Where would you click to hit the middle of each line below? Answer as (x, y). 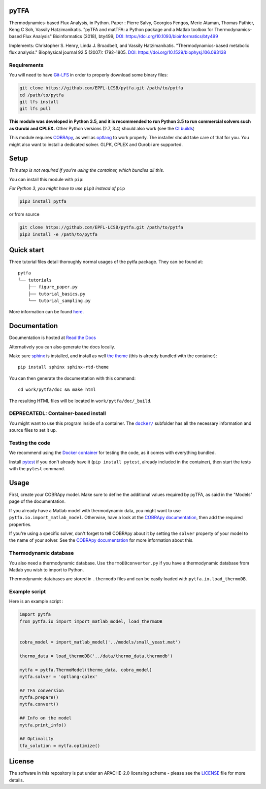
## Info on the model (46, 718)
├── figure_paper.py (53, 287)
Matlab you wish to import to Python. (47, 569)
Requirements (26, 65)
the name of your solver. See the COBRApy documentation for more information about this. (101, 540)
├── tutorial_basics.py (57, 294)
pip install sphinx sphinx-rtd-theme (64, 367)
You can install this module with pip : (46, 179)
